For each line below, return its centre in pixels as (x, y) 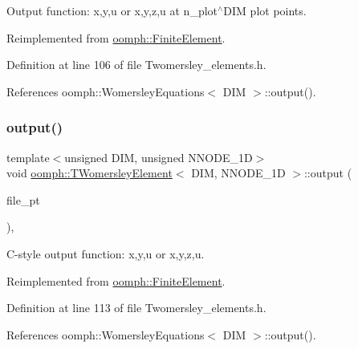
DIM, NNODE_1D (238, 173)
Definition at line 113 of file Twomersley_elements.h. (136, 308)
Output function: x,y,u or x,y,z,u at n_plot (112, 10)
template (28, 157)
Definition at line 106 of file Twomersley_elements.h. (136, 65)
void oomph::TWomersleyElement (89, 173)
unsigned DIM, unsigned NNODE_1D (159, 157)
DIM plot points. (265, 10)
